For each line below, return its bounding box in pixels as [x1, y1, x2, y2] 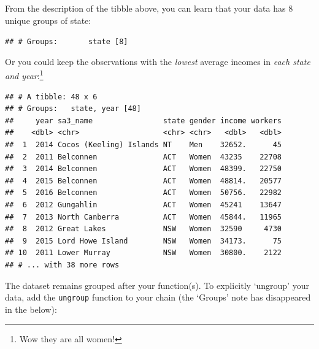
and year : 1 [5, 67, 44, 82]
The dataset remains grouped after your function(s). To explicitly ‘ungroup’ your [5, 278, 309, 291]
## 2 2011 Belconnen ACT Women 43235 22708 [5, 152, 282, 161]
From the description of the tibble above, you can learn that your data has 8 [5, 2, 293, 14]
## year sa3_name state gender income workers [5, 116, 282, 125]
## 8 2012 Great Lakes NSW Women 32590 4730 [5, 224, 282, 234]
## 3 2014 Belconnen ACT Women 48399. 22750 [5, 164, 282, 174]
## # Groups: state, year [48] [5, 104, 141, 113]
